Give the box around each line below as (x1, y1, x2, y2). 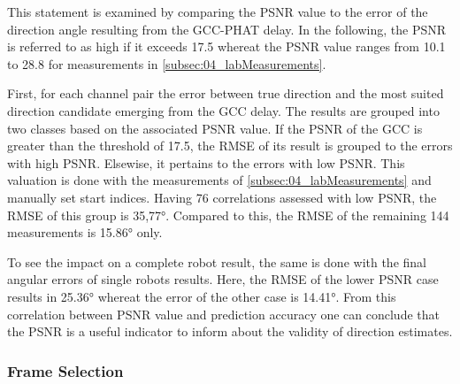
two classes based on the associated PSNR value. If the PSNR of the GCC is (7, 119, 423, 137)
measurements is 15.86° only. (7, 223, 163, 242)
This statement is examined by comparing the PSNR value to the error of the (7, 3, 428, 20)
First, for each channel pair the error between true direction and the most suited (7, 84, 444, 103)
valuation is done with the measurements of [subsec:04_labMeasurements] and (7, 171, 432, 189)
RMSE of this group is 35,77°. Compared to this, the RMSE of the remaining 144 (7, 205, 449, 224)
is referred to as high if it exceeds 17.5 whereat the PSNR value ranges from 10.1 (7, 37, 446, 56)
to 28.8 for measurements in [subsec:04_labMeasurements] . (7, 54, 326, 73)
